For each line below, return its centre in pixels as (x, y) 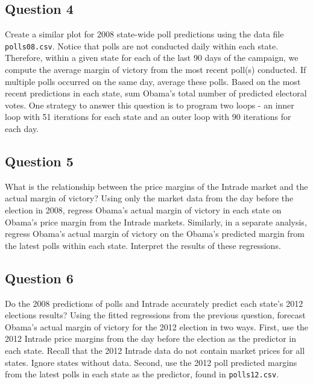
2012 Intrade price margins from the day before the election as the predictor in (151, 338)
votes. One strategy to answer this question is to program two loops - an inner (150, 105)
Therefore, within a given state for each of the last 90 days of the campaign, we (152, 58)
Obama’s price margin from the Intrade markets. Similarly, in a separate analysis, (156, 222)
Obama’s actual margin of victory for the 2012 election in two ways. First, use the (157, 326)
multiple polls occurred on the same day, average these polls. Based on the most (153, 81)
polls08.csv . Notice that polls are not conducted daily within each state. (142, 46)
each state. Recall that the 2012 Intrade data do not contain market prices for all (155, 350)
